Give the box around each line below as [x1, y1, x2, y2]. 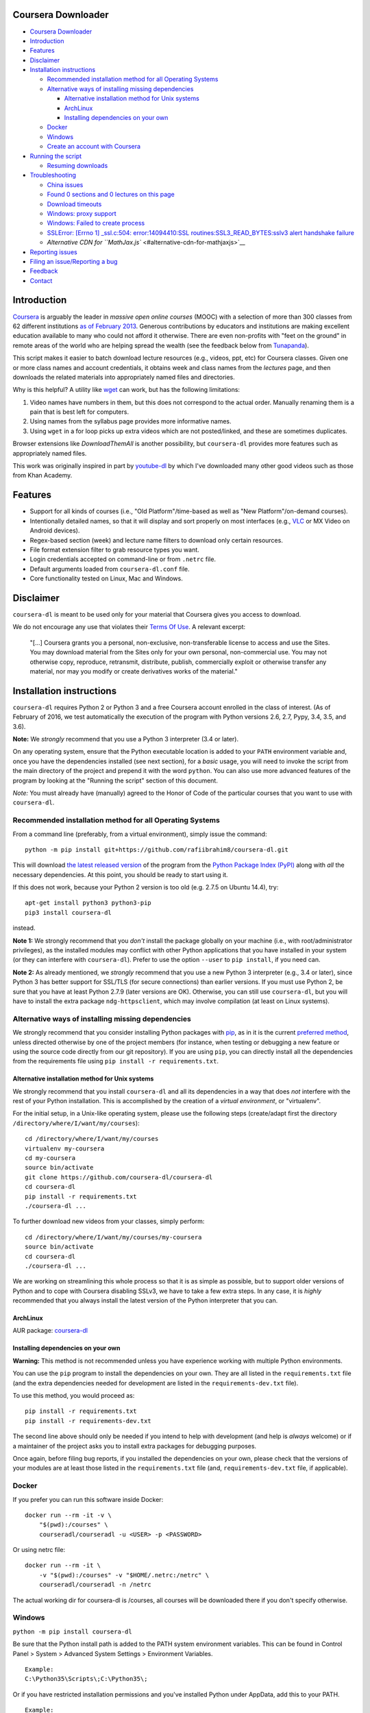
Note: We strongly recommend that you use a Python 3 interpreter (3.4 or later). [12, 735, 239, 743]
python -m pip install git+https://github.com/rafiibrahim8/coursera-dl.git [25, 846, 289, 853]
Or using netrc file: [12, 1546, 65, 1554]
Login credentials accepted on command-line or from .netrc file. [29, 555, 216, 563]
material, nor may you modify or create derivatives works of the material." [29, 667, 238, 675]
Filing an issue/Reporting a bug [29, 257, 118, 265]
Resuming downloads [47, 161, 108, 169]
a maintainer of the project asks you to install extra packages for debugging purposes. [12, 1442, 257, 1450]
